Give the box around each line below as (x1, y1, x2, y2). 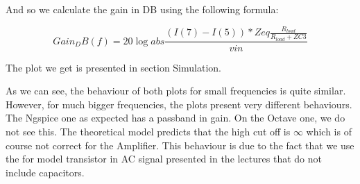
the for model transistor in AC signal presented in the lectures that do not (6, 151, 322, 166)
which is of (306, 124, 352, 138)
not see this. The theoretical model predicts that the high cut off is (6, 124, 291, 138)
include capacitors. (6, 165, 85, 179)
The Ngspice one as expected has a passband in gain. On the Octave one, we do (6, 110, 345, 125)
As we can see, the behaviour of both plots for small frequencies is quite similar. (6, 83, 346, 98)
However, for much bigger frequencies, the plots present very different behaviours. (6, 97, 352, 111)
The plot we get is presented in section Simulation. (6, 60, 221, 74)
